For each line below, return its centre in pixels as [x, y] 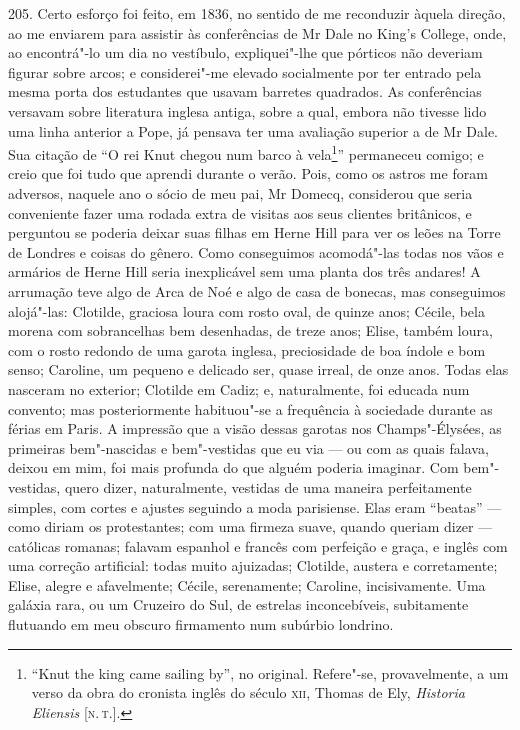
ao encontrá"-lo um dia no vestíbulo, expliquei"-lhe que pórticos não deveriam [245, 52]
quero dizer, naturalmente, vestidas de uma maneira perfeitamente [268, 486]
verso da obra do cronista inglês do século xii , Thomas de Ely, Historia [248, 692]
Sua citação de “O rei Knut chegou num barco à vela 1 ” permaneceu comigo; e [246, 152]
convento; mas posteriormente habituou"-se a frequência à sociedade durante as [250, 408]
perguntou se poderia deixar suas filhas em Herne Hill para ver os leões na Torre [254, 232]
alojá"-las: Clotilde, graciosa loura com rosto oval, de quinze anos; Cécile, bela [246, 310]
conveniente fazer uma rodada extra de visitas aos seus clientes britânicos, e [240, 212]
